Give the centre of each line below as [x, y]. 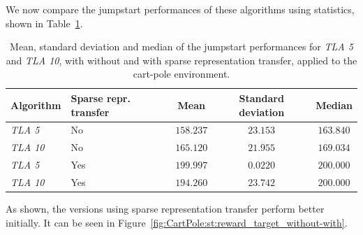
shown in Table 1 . [44, 23]
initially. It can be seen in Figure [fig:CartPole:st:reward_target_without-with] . [177, 222]
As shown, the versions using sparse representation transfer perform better [165, 209]
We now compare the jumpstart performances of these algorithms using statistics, [180, 9]
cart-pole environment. [181, 74]
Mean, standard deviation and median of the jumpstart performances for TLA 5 [181, 47]
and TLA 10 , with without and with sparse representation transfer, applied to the [181, 60]
